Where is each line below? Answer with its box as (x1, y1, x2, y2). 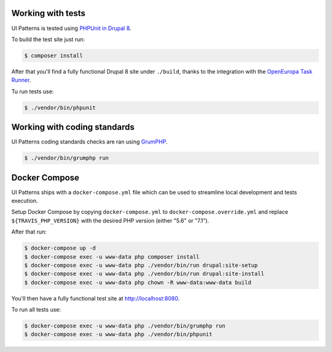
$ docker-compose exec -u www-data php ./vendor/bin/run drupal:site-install (24, 270, 264, 277)
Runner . (11, 77, 31, 84)
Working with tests (11, 8, 86, 18)
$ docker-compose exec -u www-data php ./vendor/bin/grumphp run (24, 323, 226, 329)
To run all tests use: (11, 306, 61, 313)
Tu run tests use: (11, 88, 54, 95)
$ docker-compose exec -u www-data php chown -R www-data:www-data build (24, 279, 251, 286)
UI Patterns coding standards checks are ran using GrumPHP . (11, 138, 168, 145)
